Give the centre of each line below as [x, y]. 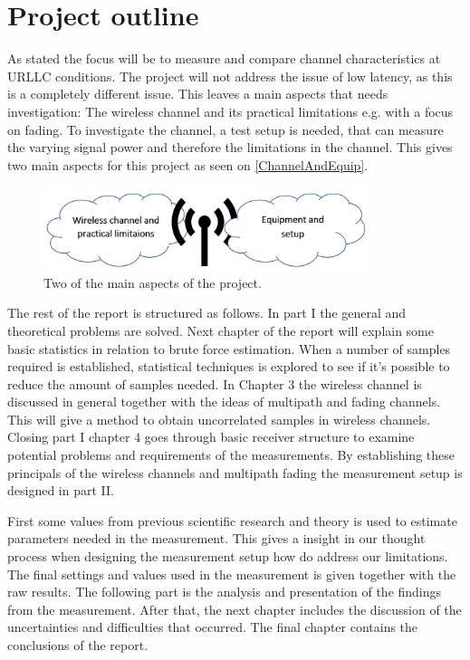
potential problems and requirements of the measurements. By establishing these [231, 455]
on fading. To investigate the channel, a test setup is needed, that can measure [225, 129]
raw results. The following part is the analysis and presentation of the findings [225, 592]
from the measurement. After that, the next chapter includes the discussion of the [235, 609]
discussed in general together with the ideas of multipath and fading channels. [224, 402]
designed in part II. [61, 490]
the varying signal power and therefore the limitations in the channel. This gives [230, 147]
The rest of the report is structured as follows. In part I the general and [207, 313]
